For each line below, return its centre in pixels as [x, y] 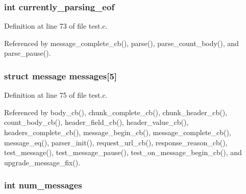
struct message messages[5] [61, 76]
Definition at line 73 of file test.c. [56, 26]
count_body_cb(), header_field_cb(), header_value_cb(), [96, 122]
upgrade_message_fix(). [42, 162]
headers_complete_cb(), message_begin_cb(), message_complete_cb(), [118, 132]
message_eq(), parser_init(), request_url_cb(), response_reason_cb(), [116, 142]
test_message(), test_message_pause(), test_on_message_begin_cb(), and [123, 152]
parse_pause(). [28, 53]
